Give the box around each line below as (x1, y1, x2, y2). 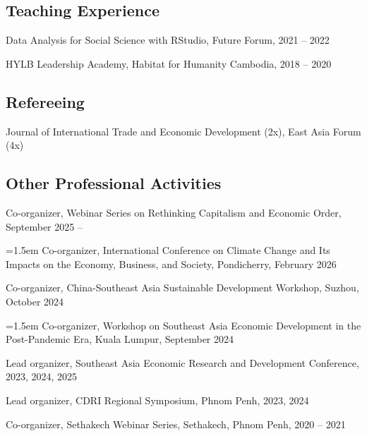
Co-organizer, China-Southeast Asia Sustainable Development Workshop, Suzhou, (6, 280, 359, 295)
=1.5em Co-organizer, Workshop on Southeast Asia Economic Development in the (6, 317, 361, 332)
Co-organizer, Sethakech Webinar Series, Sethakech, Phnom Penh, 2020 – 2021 (6, 416, 346, 431)
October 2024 (6, 293, 64, 308)
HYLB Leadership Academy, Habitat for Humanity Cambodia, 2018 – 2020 (6, 56, 332, 71)
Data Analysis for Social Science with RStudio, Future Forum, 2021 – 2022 (6, 32, 330, 47)
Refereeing (6, 90, 85, 112)
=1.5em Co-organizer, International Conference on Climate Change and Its (6, 243, 330, 258)
